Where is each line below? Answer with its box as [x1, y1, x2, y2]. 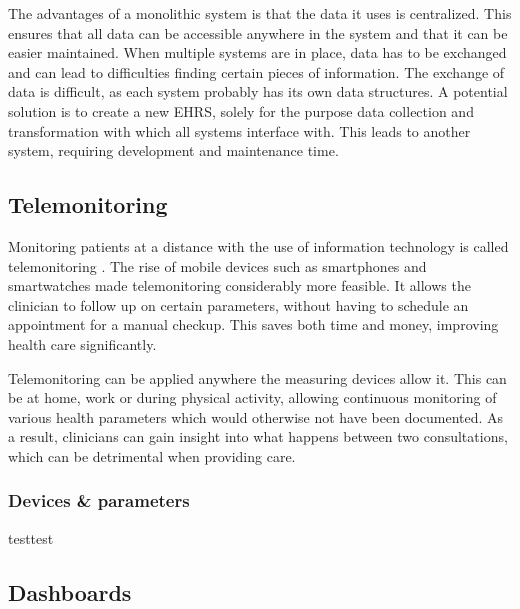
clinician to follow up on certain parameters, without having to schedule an [8, 294, 469, 315]
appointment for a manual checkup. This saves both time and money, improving [8, 314, 499, 335]
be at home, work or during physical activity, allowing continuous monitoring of [8, 387, 497, 408]
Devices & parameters [8, 488, 190, 513]
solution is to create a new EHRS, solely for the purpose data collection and [8, 100, 474, 121]
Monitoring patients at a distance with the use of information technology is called [8, 235, 509, 256]
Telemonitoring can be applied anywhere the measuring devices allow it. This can [8, 367, 507, 388]
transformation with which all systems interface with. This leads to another [8, 120, 471, 141]
